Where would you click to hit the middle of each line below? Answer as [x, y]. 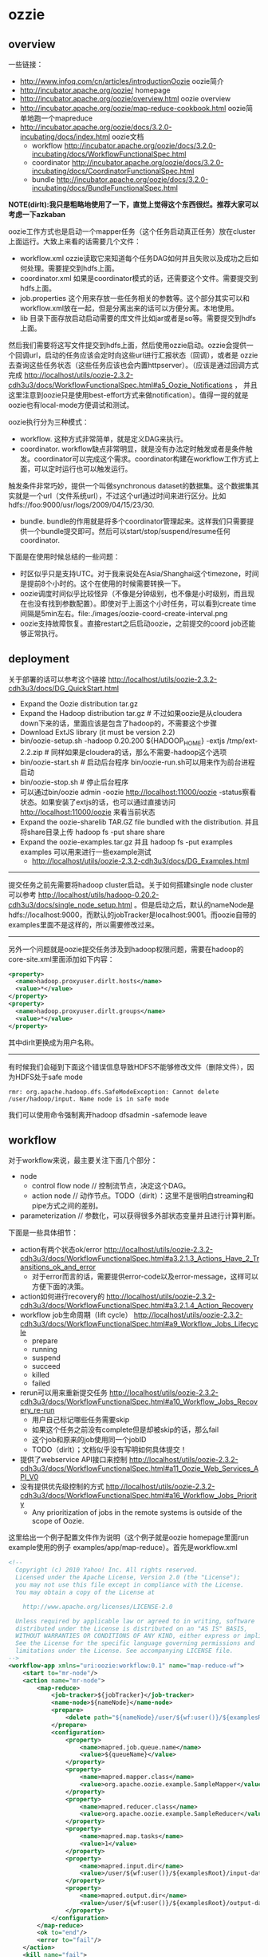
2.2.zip [31, 752]
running [44, 1350]
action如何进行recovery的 [62, 1297]
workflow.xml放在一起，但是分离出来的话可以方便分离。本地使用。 [129, 308]
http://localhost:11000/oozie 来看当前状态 [87, 812]
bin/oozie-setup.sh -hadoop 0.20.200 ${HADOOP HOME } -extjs [122, 741]
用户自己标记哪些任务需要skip [81, 1420]
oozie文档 [128, 136]
